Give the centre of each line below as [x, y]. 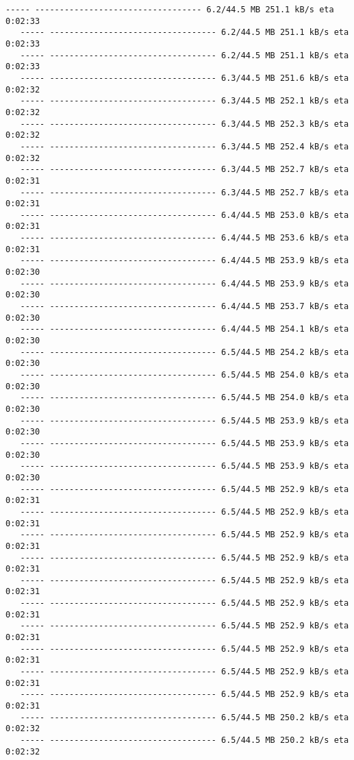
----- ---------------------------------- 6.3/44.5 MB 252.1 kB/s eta [185, 101]
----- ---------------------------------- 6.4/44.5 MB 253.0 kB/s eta [185, 215]
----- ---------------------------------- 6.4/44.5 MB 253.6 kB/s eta [185, 238]
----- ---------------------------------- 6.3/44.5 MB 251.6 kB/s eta [185, 78]
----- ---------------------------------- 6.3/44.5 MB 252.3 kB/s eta [185, 124]
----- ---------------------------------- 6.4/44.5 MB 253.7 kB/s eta [185, 307]
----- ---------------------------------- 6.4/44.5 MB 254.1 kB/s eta [185, 329]
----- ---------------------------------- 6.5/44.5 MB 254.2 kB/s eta [185, 352]
